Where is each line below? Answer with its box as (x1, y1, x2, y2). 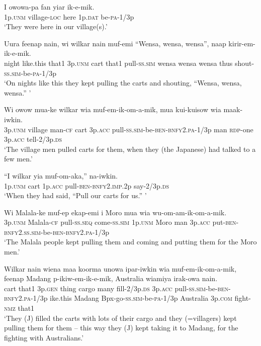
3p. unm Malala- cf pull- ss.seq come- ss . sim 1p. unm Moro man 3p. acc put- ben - (4, 217, 239, 227)
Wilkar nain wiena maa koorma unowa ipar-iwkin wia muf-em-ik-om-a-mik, (4, 263, 237, 274)
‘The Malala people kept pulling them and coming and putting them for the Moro (4, 236, 257, 247)
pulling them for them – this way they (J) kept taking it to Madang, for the (4, 322, 238, 333)
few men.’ (4, 153, 33, 164)
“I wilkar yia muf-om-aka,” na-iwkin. (4, 170, 118, 181)
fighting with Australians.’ (4, 332, 84, 342)
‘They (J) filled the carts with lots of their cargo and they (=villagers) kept (4, 312, 237, 323)
